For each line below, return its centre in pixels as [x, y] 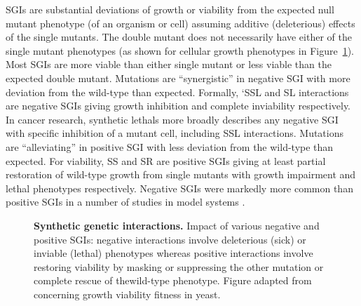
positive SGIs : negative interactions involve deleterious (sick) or [170, 239]
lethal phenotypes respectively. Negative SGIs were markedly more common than [179, 188]
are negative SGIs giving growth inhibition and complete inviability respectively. [178, 106]
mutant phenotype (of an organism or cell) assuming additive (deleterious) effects [180, 23]
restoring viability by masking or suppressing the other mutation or [179, 266]
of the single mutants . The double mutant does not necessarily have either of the [179, 37]
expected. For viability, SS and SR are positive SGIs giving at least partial [166, 160]
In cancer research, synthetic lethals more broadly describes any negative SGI [172, 119]
